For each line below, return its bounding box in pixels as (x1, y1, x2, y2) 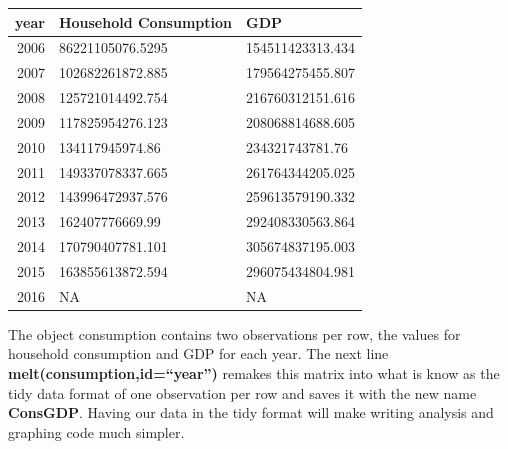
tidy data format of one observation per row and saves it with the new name (8, 382, 477, 403)
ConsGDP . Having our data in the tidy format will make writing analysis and (8, 402, 494, 423)
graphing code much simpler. (8, 421, 185, 442)
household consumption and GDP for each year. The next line (8, 343, 389, 364)
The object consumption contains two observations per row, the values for (8, 323, 461, 344)
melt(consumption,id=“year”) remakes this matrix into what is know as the (8, 363, 500, 384)
